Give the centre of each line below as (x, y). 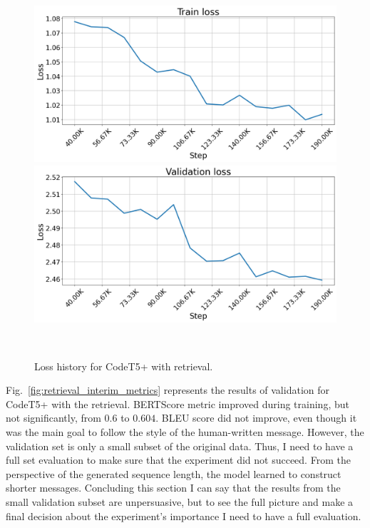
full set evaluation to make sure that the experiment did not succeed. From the (178, 460)
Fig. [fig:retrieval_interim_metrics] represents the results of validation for (168, 390)
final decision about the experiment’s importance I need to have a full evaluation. (184, 516)
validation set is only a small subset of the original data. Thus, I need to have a (180, 446)
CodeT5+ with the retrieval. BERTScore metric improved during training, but (178, 403)
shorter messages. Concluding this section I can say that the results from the (173, 488)
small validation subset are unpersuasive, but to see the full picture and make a (180, 502)
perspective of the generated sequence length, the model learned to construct (174, 473)
